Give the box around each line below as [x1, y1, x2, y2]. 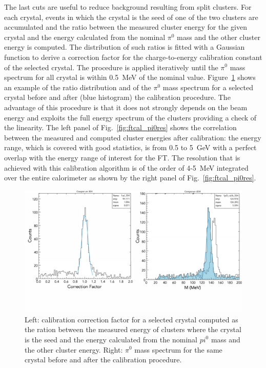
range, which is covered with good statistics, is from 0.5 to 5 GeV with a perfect [4, 142, 257, 153]
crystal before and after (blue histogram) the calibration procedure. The [4, 92, 231, 103]
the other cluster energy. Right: [25, 344, 123, 355]
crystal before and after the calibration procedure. [25, 354, 182, 365]
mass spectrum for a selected [162, 81, 253, 92]
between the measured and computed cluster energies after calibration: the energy [4, 132, 261, 142]
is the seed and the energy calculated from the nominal [25, 334, 197, 344]
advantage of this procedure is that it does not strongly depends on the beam [4, 101, 248, 112]
